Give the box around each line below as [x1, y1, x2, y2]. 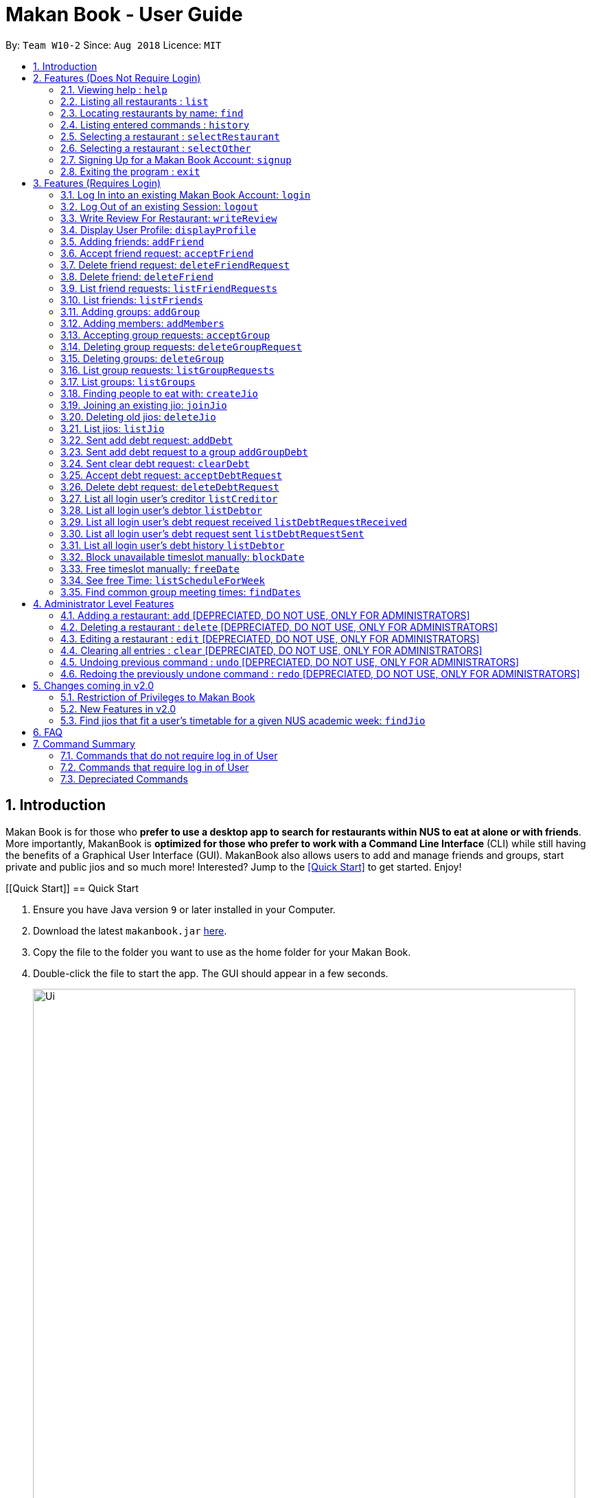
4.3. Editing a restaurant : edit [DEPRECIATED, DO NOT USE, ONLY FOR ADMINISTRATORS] [60, 632, 480, 645]
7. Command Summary [33, 737, 135, 750]
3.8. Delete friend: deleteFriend [60, 270, 213, 282]
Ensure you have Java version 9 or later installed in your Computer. [33, 903, 336, 915]
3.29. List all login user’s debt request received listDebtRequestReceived [60, 515, 408, 528]
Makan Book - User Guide [5, 3, 243, 26]
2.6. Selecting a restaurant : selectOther [60, 142, 251, 154]
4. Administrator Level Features [33, 597, 174, 610]
